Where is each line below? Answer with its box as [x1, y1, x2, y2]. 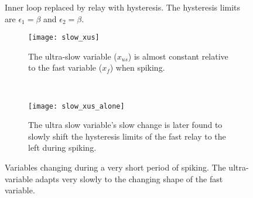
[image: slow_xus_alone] [28, 102, 125, 110]
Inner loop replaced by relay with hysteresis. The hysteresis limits [5, 1, 241, 13]
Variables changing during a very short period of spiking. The [5, 161, 226, 173]
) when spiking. [110, 61, 165, 74]
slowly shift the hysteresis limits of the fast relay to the [28, 130, 226, 142]
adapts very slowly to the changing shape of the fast [35, 172, 223, 185]
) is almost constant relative [128, 50, 228, 62]
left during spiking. [28, 141, 97, 154]
